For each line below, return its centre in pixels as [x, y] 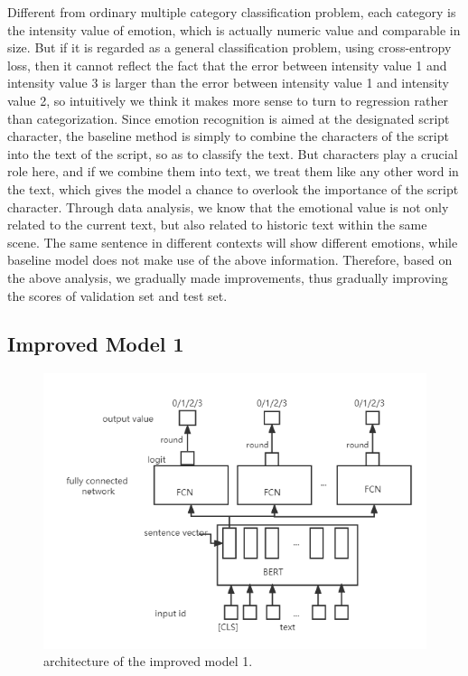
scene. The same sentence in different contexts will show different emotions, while [233, 242]
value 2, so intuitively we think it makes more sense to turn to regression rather [228, 100]
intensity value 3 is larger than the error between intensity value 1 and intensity [228, 83]
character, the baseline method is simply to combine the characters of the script [228, 136]
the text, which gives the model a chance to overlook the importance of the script [233, 188]
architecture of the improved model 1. [148, 661]
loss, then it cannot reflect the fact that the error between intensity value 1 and [227, 65]
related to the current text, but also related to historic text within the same [217, 225]
